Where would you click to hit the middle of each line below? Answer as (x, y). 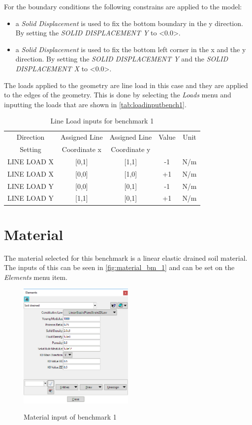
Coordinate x (81, 149)
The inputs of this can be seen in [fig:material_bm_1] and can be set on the (119, 267)
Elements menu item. (36, 277)
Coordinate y (131, 149)
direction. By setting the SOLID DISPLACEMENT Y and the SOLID (122, 59)
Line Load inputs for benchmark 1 (102, 121)
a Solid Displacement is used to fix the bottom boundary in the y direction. (129, 23)
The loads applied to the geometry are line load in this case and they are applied (126, 85)
